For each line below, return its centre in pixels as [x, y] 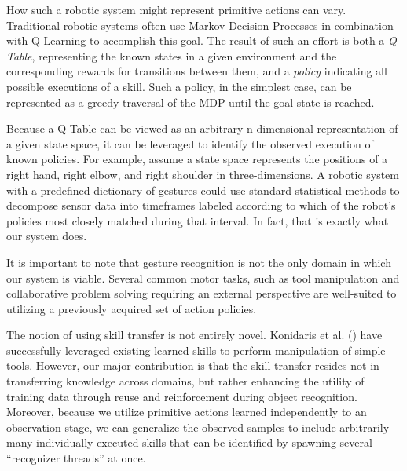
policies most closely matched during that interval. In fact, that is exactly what [198, 220]
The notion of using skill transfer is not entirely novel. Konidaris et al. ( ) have [194, 335]
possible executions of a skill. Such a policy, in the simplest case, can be [179, 86]
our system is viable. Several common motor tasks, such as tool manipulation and [203, 277]
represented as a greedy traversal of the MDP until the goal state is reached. [191, 102]
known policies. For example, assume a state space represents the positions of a [197, 159]
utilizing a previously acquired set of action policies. [132, 308]
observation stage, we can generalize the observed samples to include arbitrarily [198, 427]
